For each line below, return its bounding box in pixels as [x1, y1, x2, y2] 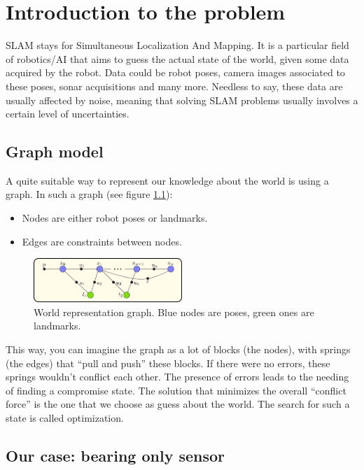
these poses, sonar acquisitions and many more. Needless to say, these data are [6, 78, 343, 93]
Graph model [6, 141, 104, 162]
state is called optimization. [6, 411, 124, 425]
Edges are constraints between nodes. [22, 234, 182, 248]
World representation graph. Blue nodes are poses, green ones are [34, 304, 314, 319]
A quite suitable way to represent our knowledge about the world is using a [6, 173, 329, 187]
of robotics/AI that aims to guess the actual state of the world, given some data [6, 51, 349, 66]
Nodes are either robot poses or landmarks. [22, 211, 208, 225]
